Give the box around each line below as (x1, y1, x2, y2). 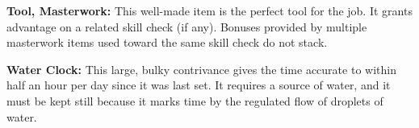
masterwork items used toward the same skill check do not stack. (6, 34, 328, 51)
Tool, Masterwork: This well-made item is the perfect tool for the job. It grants (6, 2, 413, 19)
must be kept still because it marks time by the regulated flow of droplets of (6, 92, 383, 109)
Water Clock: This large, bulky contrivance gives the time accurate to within (6, 60, 396, 77)
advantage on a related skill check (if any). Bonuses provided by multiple (6, 18, 367, 35)
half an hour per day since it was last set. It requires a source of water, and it (6, 76, 391, 93)
